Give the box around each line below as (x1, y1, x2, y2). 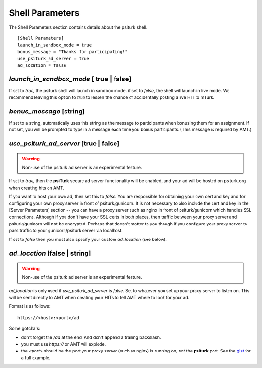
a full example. (21, 354, 50, 361)
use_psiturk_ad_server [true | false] (9, 139, 120, 147)
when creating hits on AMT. (9, 185, 65, 191)
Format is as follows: (9, 304, 50, 309)
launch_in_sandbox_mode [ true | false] (9, 75, 131, 83)
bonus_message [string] (9, 107, 85, 115)
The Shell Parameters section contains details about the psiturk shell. (9, 24, 147, 30)
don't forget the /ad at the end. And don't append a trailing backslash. (21, 335, 161, 340)
